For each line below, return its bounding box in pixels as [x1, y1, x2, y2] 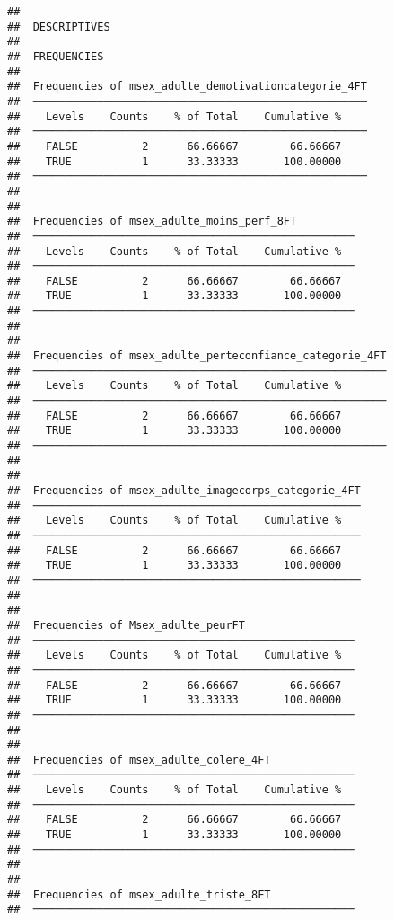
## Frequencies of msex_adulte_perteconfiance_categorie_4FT [7, 349, 387, 363]
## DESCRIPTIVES [7, 20, 110, 33]
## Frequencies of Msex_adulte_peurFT [7, 618, 245, 632]
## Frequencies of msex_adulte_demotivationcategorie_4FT [7, 80, 367, 93]
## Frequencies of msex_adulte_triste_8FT [7, 888, 271, 901]
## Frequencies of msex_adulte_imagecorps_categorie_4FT [7, 484, 361, 497]
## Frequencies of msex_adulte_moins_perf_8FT [7, 215, 297, 228]
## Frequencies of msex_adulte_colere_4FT [7, 753, 271, 766]
